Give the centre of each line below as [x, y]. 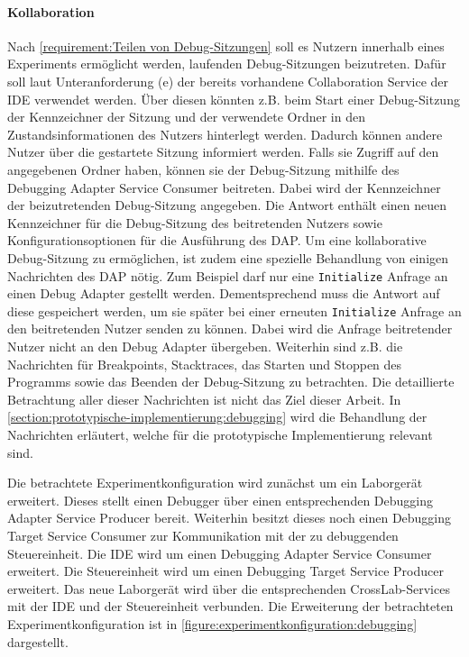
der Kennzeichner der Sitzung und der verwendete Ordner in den [186, 117]
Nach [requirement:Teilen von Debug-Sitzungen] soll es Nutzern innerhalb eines [226, 46]
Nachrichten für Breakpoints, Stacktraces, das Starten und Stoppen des [205, 364]
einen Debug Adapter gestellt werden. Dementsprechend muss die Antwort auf [224, 293]
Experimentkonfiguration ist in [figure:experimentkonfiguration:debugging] [212, 623]
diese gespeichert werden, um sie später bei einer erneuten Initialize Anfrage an [234, 310]
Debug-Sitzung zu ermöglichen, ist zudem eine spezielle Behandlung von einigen [228, 257]
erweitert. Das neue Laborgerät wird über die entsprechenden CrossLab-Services [229, 588]
